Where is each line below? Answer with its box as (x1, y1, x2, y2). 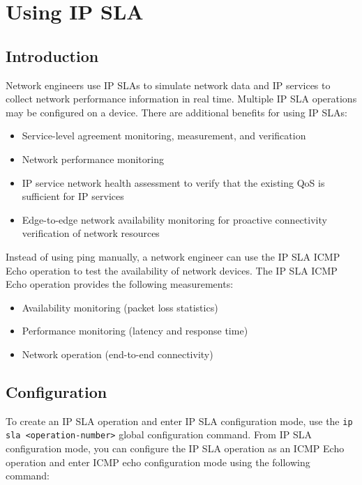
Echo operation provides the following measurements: (6, 277, 234, 291)
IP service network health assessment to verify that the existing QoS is (22, 175, 325, 190)
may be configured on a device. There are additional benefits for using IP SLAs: (6, 105, 348, 119)
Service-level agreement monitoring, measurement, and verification (22, 128, 306, 143)
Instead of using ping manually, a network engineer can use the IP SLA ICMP (6, 249, 340, 263)
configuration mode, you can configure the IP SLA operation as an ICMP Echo (6, 441, 345, 455)
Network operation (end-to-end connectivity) (22, 346, 213, 361)
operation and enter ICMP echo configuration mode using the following (6, 454, 310, 469)
